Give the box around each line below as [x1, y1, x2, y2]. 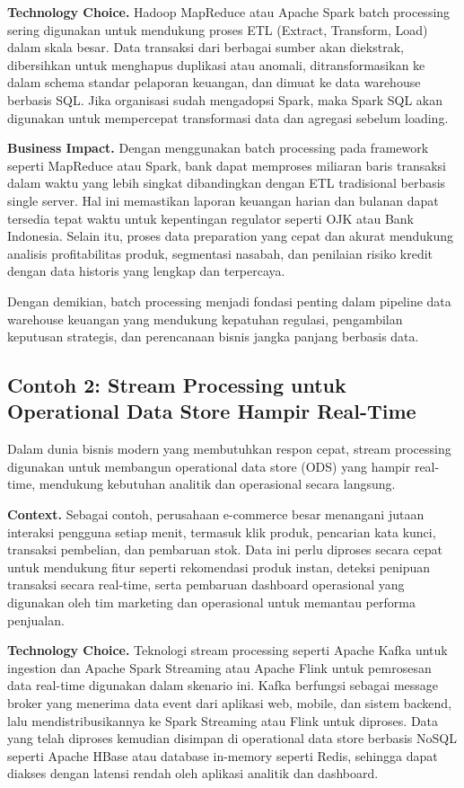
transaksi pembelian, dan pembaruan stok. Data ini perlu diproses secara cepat [7, 540, 443, 559]
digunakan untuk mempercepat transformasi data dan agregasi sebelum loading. [7, 108, 449, 127]
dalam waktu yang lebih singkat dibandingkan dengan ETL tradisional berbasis [7, 173, 446, 192]
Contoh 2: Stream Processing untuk [7, 371, 346, 399]
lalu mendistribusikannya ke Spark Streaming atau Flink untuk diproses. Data [7, 711, 439, 730]
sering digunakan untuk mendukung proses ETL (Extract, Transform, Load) [7, 20, 428, 39]
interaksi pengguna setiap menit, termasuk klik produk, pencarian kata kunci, [7, 522, 436, 541]
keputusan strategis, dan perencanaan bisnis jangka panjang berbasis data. [7, 327, 419, 346]
